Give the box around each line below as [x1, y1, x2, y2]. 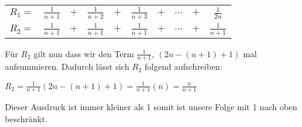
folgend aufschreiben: [144, 60, 223, 73]
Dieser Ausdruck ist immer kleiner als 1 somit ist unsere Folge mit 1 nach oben [5, 101, 298, 113]
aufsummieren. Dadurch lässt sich [5, 60, 129, 73]
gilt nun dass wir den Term [33, 47, 134, 60]
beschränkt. [5, 112, 48, 125]
